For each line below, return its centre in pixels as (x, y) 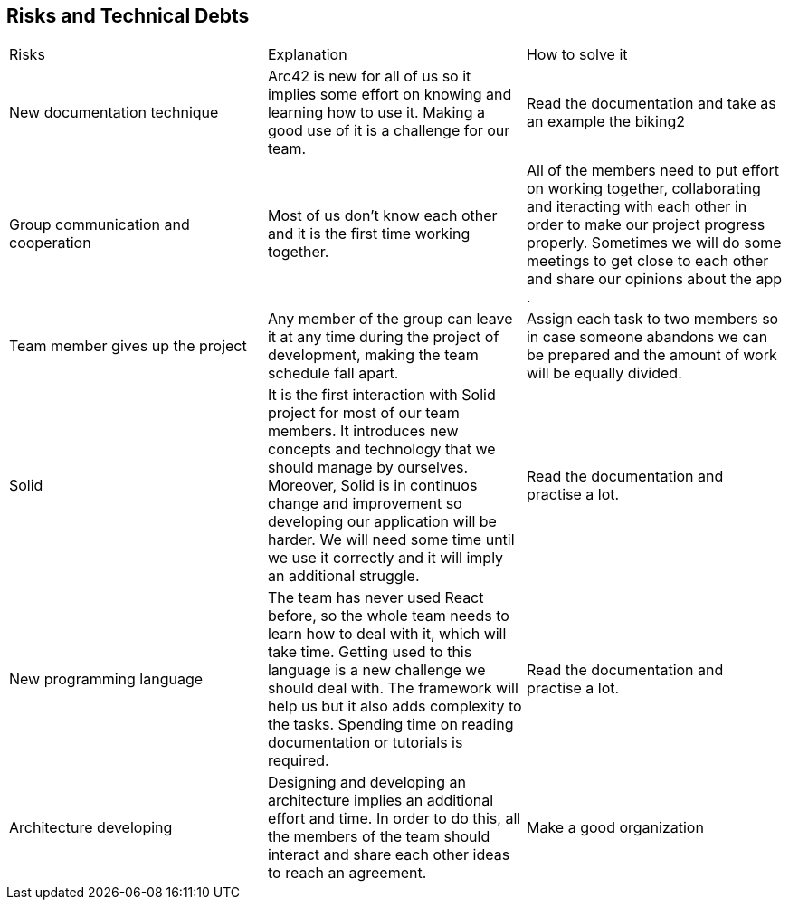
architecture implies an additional (380, 801)
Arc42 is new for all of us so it (369, 76)
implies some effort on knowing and (390, 95)
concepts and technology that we (381, 449)
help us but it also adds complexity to (394, 707)
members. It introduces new (363, 431)
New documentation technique (114, 113)
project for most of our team (363, 413)
